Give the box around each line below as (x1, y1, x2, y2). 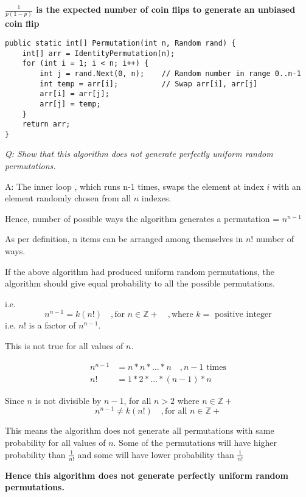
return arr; (22, 120, 71, 129)
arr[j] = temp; (40, 99, 101, 108)
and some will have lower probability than (77, 448, 234, 461)
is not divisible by (35, 394, 102, 406)
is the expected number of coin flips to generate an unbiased (36, 3, 296, 15)
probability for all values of (5, 436, 106, 449)
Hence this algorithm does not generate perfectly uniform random (5, 468, 289, 481)
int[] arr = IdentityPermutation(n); (22, 49, 175, 58)
